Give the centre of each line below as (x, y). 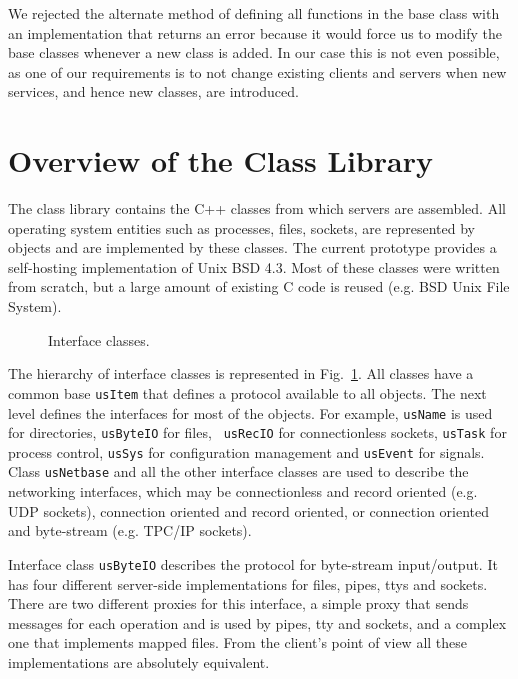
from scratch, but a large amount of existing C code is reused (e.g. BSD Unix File (259, 286)
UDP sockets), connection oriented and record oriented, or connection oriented (249, 510)
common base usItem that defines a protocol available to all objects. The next (247, 392)
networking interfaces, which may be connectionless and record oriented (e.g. (243, 491)
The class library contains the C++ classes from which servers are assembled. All (257, 208)
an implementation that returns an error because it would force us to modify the (255, 32)
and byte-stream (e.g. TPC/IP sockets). (130, 530)
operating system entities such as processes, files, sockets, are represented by (241, 227)
